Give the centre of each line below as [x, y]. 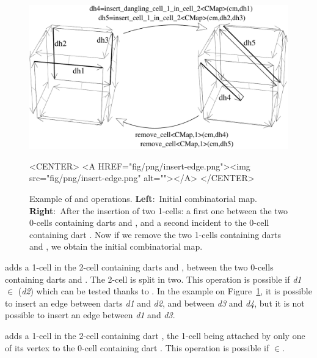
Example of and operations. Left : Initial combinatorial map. [143, 198]
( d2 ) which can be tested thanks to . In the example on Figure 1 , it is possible [165, 291]
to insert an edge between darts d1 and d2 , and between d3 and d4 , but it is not [155, 303]
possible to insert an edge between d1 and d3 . [90, 315]
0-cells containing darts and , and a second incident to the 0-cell [149, 222]
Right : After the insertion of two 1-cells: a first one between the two [159, 210]
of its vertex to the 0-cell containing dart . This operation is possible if [137, 347]
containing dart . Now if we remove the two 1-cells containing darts [155, 234]
